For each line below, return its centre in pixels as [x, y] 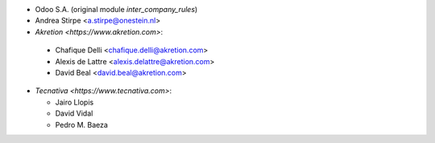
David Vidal [74, 113]
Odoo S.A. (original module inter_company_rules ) [116, 9]
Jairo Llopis [75, 102]
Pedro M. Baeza [82, 125]
